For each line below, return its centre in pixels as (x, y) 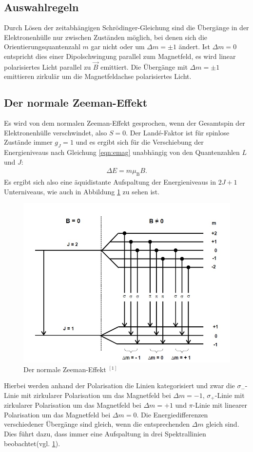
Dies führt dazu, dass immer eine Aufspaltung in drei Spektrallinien (105, 434)
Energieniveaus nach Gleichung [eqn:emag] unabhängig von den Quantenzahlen (122, 152)
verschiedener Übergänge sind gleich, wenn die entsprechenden (97, 424)
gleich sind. (223, 424)
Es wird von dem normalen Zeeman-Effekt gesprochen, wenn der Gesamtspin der (125, 123)
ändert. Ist (194, 47)
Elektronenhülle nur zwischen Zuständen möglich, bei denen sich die (106, 37)
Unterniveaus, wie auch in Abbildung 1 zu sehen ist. (82, 191)
